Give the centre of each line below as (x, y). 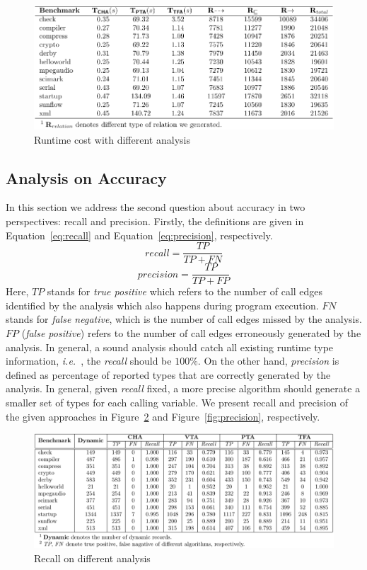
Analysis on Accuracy (86, 177)
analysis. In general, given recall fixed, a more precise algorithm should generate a (183, 388)
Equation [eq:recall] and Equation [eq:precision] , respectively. (139, 235)
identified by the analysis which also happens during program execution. (162, 305)
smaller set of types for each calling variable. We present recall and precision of (177, 402)
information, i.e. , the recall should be (89, 361)
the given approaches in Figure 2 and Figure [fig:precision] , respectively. (163, 416)
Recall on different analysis (92, 558)
